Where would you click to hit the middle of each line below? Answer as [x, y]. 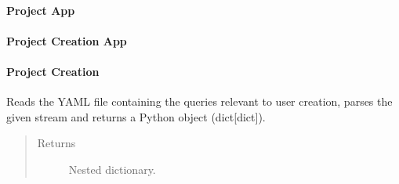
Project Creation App [67, 40]
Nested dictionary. [112, 169]
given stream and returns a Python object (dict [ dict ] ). [136, 116]
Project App [41, 10]
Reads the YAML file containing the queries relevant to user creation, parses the [199, 101]
